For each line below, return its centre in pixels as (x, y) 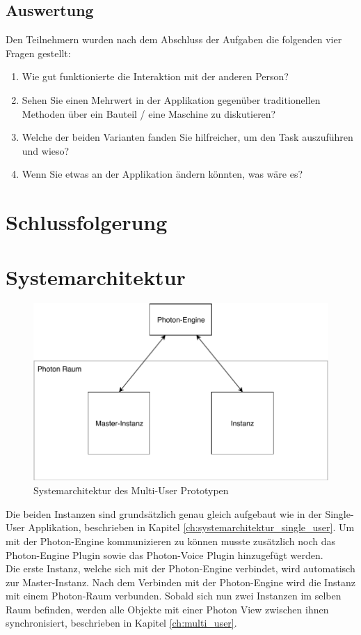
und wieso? (46, 150)
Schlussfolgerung (87, 222)
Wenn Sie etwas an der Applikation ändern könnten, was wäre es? (162, 174)
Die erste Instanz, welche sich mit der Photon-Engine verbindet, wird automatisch (180, 568)
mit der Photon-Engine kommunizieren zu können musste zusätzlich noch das (171, 541)
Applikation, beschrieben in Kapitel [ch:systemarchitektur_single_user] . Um (191, 527)
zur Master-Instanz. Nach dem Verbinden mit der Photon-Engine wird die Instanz (180, 582)
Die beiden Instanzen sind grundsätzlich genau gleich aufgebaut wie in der (164, 513)
